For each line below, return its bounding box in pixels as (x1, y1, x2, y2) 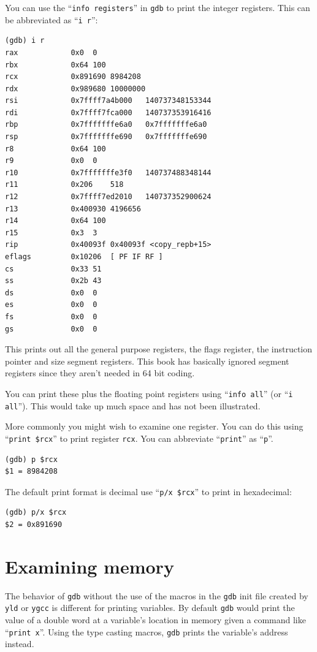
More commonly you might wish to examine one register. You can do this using (5, 420, 304, 433)
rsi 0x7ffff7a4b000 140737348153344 (5, 96, 212, 105)
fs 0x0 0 (5, 312, 97, 321)
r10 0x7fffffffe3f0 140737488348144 (5, 168, 212, 177)
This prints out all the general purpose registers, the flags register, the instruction (5, 343, 313, 355)
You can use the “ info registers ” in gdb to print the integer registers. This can (5, 1, 310, 13)
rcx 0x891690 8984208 (5, 72, 141, 81)
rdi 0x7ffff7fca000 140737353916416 (5, 108, 212, 117)
